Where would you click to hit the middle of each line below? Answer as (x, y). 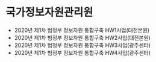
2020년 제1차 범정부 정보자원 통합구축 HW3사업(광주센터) (83, 45)
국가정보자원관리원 (49, 12)
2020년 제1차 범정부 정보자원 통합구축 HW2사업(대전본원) (83, 37)
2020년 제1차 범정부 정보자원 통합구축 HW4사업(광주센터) (83, 52)
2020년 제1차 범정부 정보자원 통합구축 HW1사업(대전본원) (82, 30)
